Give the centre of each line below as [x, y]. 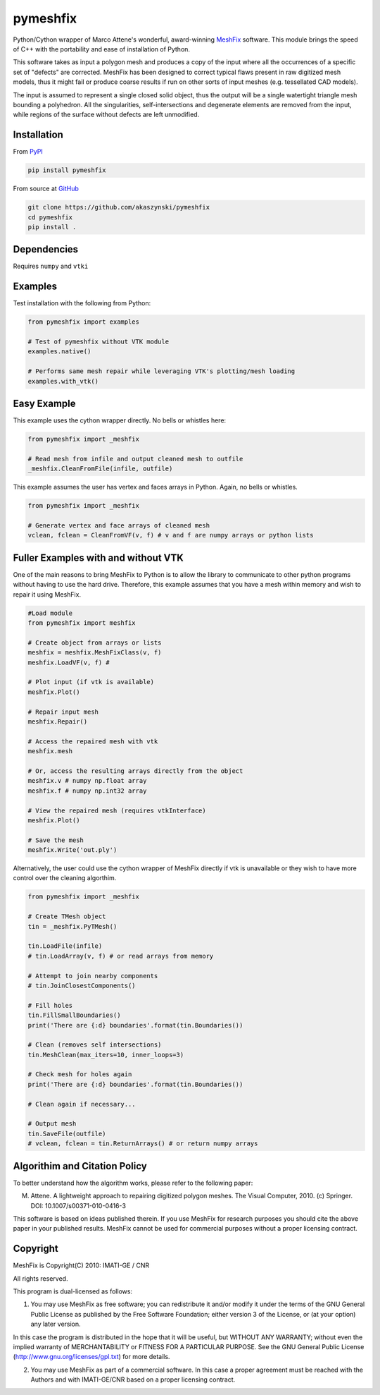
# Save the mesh [56, 840]
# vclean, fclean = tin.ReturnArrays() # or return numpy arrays [143, 1144]
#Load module [50, 613]
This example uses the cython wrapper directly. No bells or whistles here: [120, 420]
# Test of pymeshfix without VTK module [98, 342]
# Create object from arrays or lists [95, 642]
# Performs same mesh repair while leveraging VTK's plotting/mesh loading [161, 371]
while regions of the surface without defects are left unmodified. [106, 115]
